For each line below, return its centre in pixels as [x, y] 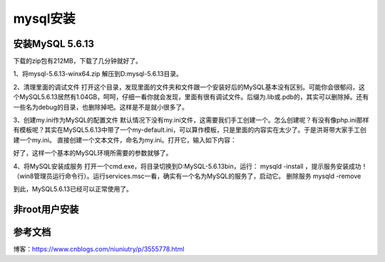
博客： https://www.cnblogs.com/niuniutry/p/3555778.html [99, 249]
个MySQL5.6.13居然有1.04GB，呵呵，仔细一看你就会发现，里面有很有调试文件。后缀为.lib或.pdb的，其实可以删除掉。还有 [191, 97]
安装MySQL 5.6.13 [54, 44]
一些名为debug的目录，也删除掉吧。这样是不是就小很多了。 [101, 107]
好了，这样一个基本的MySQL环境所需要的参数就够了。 [93, 153]
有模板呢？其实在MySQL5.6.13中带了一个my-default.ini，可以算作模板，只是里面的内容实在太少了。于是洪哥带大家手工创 [190, 130]
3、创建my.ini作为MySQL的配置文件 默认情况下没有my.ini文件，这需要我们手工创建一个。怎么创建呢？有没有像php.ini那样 [191, 120]
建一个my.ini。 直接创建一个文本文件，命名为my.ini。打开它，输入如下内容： [125, 140]
